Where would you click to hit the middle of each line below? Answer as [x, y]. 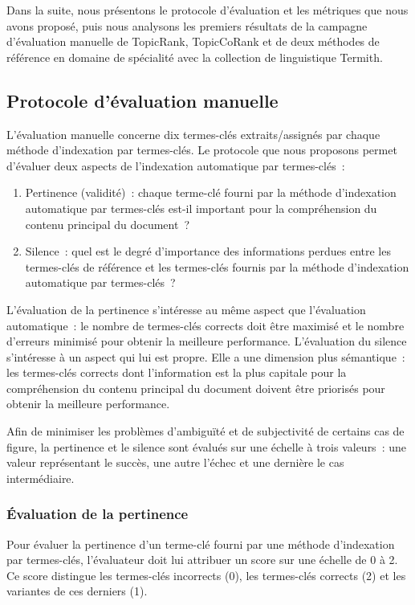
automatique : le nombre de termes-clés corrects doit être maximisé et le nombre [205, 325]
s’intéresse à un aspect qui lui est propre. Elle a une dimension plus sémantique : [206, 356]
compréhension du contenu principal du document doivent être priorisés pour [196, 388]
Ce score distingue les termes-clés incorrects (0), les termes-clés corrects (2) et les [206, 575]
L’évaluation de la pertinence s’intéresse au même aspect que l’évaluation [186, 309]
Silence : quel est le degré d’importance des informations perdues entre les [208, 251]
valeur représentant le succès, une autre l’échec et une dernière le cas [175, 462]
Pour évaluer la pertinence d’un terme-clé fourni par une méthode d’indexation [201, 544]
